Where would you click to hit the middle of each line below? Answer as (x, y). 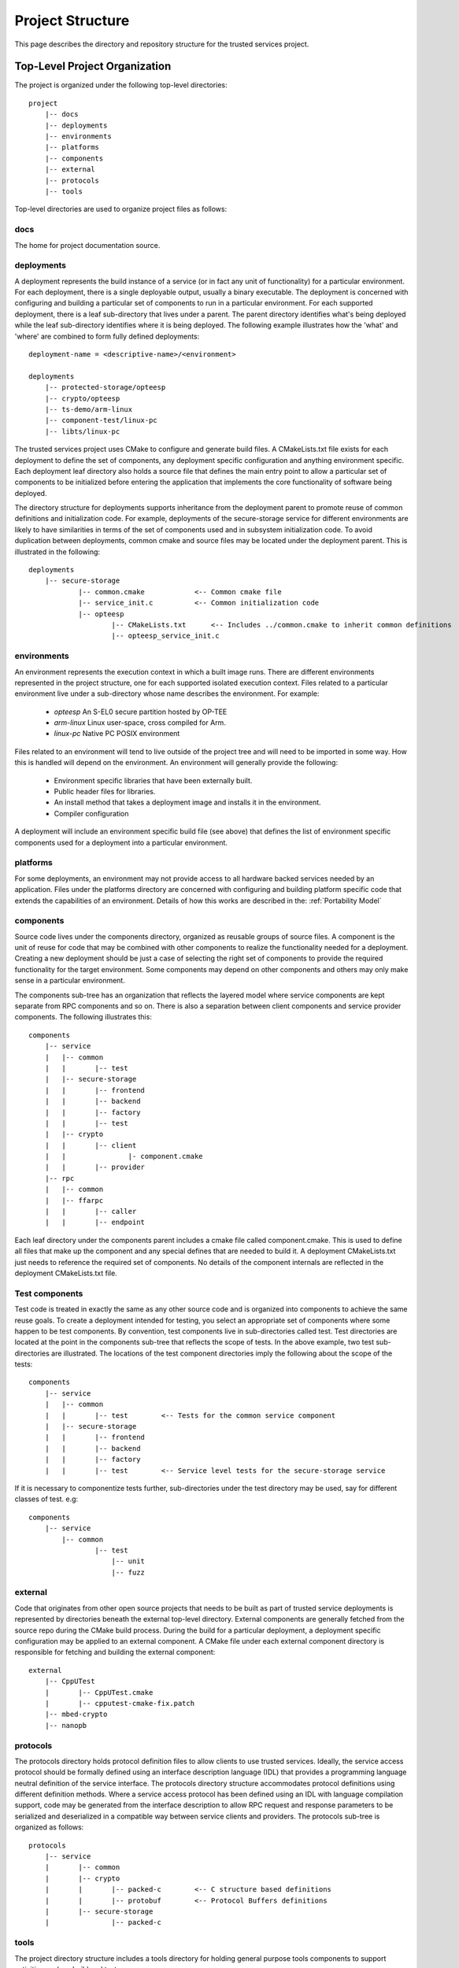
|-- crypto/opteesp (82, 398)
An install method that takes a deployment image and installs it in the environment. (188, 802)
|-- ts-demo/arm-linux (89, 409)
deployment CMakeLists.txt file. (66, 1273)
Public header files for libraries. (105, 792)
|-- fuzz (128, 1572)
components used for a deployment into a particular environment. (121, 842)
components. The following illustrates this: (83, 1017)
